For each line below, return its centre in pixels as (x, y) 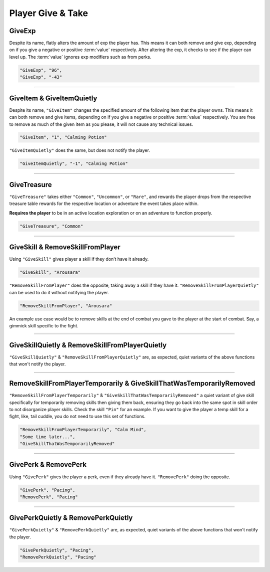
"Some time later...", (47, 437)
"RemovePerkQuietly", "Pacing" (58, 557)
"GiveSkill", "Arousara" (50, 272)
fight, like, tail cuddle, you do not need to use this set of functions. (77, 417)
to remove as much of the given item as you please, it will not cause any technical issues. (101, 124)
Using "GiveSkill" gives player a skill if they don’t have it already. (79, 259)
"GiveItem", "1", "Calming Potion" (63, 137)
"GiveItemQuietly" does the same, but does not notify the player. (79, 150)
